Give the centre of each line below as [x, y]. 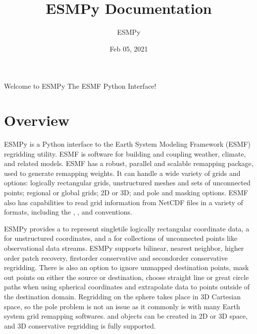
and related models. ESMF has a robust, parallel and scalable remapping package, [129, 163]
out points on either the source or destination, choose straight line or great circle [127, 277]
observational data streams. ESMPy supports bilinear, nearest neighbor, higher [124, 248]
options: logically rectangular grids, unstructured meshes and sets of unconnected [127, 183]
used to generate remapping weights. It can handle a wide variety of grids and [122, 173]
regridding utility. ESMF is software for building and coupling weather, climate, [125, 153]
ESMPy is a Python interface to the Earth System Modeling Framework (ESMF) [127, 144]
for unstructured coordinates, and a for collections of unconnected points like [121, 238]
